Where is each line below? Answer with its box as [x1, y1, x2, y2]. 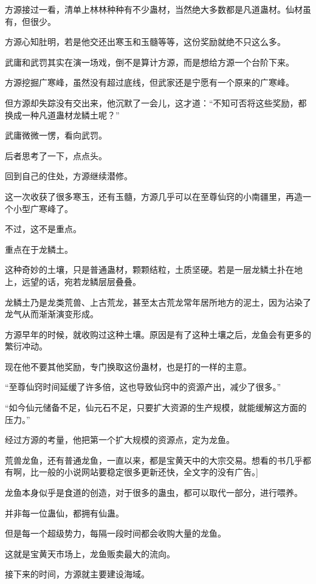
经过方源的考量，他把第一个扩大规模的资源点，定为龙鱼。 [5, 433, 235, 446]
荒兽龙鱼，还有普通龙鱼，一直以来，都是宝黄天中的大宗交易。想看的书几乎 [5, 453, 303, 466]
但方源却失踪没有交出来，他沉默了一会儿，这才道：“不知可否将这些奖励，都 [5, 96, 307, 109]
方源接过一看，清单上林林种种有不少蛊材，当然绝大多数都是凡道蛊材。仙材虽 [5, 3, 311, 15]
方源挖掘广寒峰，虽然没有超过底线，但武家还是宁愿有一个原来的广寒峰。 [5, 76, 294, 89]
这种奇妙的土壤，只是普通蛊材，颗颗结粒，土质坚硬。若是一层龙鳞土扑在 [5, 263, 294, 276]
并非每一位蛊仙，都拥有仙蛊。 [5, 506, 124, 519]
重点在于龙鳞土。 [5, 242, 73, 255]
